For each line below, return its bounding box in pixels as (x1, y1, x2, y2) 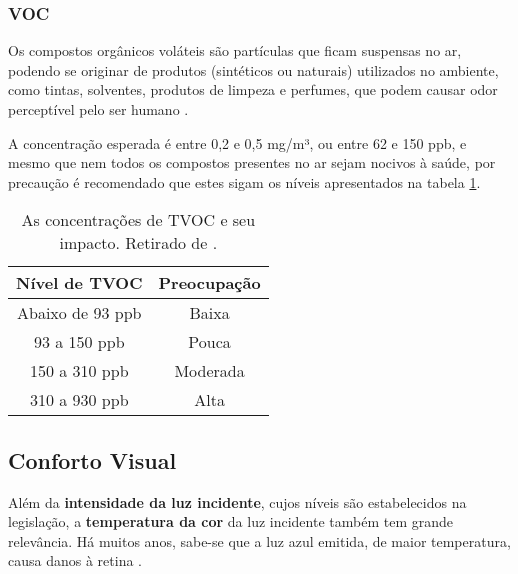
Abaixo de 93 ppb (17, 301, 142, 325)
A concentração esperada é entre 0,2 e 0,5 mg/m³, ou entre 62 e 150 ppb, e (8, 132, 467, 153)
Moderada (174, 359, 245, 383)
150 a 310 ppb (29, 359, 129, 383)
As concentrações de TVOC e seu (21, 208, 256, 232)
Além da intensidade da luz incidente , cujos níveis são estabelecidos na (8, 491, 467, 512)
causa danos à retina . (8, 550, 142, 571)
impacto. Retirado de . (59, 231, 218, 255)
